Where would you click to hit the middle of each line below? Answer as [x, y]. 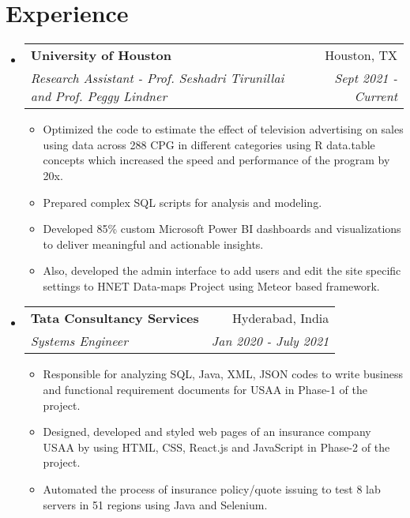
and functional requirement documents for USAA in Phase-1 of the [205, 390]
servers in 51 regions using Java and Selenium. [155, 504]
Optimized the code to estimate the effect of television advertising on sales [223, 129]
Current [376, 96]
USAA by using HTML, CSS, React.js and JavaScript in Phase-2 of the [216, 447]
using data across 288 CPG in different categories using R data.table [209, 144]
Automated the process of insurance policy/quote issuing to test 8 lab [212, 489]
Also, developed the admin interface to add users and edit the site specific [222, 270]
